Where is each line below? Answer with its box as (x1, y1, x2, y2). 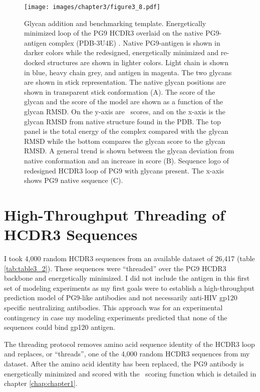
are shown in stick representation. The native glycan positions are (24, 77, 226, 87)
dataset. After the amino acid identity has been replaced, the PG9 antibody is (4, 358, 244, 368)
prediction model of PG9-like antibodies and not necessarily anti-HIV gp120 (4, 292, 237, 303)
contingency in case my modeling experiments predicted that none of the (4, 312, 227, 322)
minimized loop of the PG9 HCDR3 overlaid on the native (24, 28, 203, 38)
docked (24, 57, 45, 68)
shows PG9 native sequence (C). (24, 175, 123, 185)
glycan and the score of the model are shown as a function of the (24, 96, 223, 107)
